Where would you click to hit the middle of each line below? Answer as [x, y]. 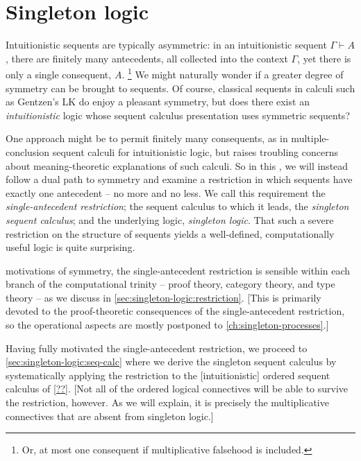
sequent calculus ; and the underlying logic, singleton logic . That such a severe [170, 219]
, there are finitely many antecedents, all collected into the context [147, 58]
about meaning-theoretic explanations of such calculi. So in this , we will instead [177, 165]
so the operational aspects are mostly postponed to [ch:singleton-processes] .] [167, 325]
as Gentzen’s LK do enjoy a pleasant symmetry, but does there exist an [158, 102]
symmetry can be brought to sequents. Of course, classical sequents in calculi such [180, 88]
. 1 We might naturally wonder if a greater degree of [233, 73]
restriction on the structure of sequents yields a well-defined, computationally [170, 233]
